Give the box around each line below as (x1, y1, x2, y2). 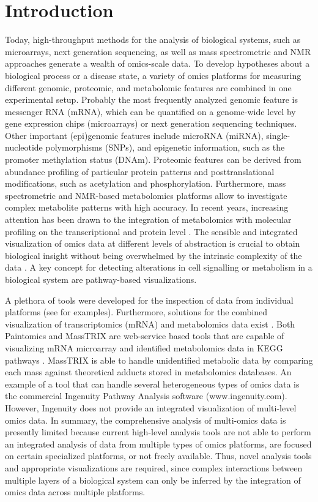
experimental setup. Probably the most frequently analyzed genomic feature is (5, 93, 298, 106)
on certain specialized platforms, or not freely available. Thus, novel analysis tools (5, 449, 312, 462)
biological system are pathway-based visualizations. (5, 273, 197, 285)
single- (266, 129, 290, 141)
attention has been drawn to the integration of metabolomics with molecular (5, 213, 292, 226)
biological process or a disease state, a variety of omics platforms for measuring (5, 69, 301, 81)
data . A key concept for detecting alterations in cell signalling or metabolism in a (5, 261, 312, 274)
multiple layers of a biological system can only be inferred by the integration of (5, 473, 301, 486)
